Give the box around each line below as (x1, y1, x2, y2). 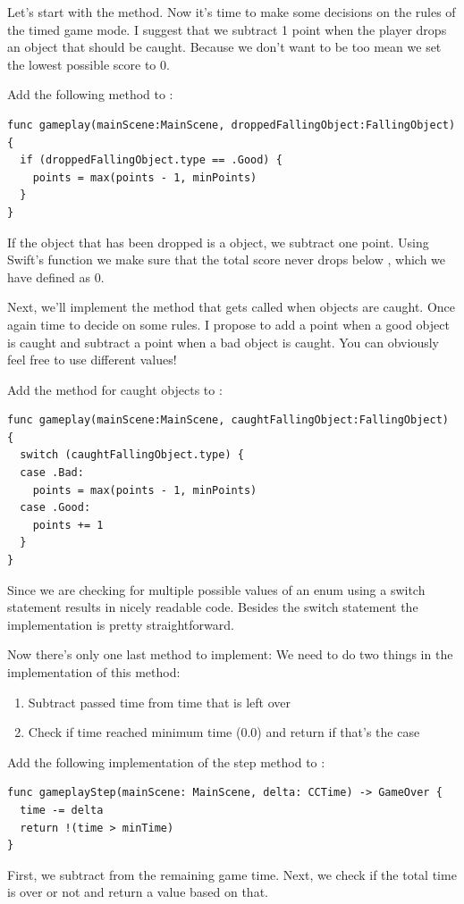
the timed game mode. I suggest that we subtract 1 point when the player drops (7, 20, 447, 38)
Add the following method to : (7, 85, 173, 104)
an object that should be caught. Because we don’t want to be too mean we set (7, 38, 442, 56)
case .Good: (20, 501, 91, 515)
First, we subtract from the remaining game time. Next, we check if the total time (7, 865, 457, 883)
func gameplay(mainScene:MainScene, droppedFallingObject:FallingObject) (7, 118, 456, 131)
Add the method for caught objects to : (7, 380, 223, 398)
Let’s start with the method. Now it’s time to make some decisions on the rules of (7, 3, 456, 21)
